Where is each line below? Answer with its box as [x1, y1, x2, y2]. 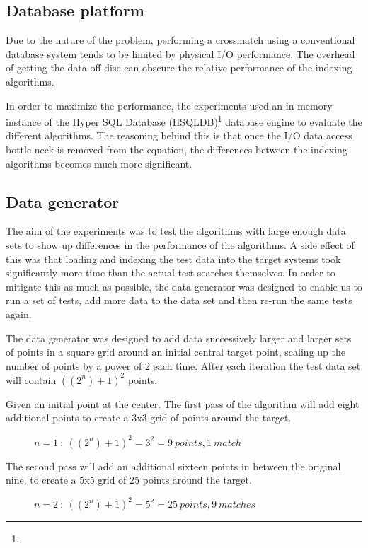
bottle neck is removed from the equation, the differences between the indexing [6, 142, 347, 157]
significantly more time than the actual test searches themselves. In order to [6, 265, 335, 280]
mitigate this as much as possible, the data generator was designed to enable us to [6, 279, 362, 293]
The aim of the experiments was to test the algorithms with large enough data [6, 223, 346, 238]
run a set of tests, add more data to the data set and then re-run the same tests [6, 293, 352, 308]
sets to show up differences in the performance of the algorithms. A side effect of [6, 238, 355, 252]
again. [6, 306, 32, 321]
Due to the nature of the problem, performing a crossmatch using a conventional [6, 33, 355, 47]
